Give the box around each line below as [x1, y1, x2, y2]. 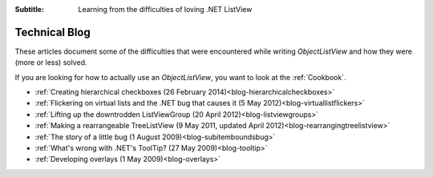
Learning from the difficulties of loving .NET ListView [78, 5, 253, 14]
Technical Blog [14, 25, 91, 39]
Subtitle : [14, 5, 44, 14]
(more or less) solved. [14, 58, 87, 67]
